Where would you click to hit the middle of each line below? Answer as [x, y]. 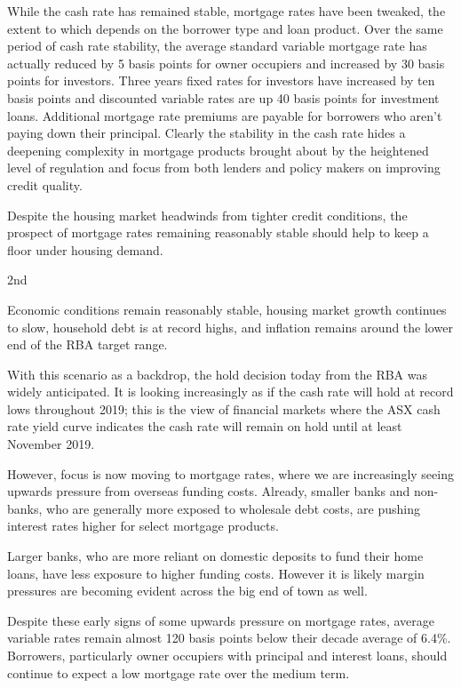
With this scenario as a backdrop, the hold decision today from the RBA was [217, 374]
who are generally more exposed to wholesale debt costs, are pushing [233, 508]
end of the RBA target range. [87, 344]
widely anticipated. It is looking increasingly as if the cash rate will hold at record [230, 392]
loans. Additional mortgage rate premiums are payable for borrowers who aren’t [225, 115]
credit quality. [45, 184]
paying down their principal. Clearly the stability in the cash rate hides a [207, 133]
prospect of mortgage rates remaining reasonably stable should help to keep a [218, 232]
